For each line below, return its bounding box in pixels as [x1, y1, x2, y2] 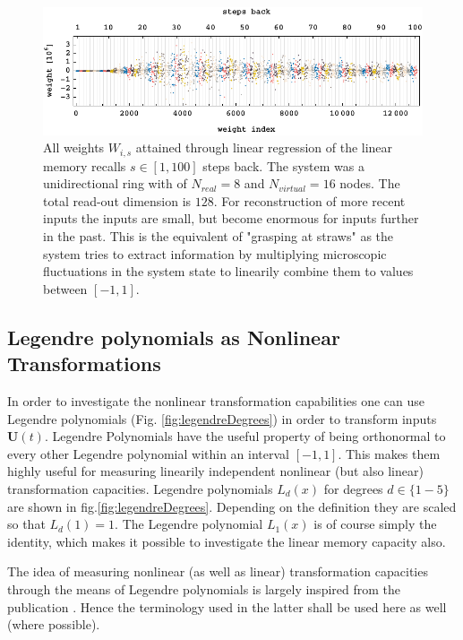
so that [7, 515, 46, 533]
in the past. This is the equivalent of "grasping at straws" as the [43, 227, 394, 245]
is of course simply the [313, 515, 437, 533]
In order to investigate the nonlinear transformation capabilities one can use [7, 391, 425, 410]
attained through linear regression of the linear [135, 138, 393, 157]
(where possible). [7, 615, 100, 634]
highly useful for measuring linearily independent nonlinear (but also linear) [7, 462, 424, 480]
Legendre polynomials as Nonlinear [7, 323, 340, 350]
